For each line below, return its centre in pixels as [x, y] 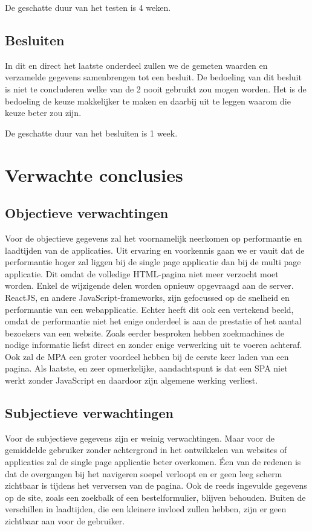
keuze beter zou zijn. [43, 113]
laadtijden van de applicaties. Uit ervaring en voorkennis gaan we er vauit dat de [155, 250]
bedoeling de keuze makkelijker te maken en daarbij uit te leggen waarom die [148, 101]
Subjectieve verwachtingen [89, 413]
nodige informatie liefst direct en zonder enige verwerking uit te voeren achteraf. [154, 345]
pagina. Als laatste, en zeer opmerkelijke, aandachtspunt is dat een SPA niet [146, 368]
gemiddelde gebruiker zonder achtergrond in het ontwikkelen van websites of [146, 450]
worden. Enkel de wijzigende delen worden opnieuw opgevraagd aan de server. [149, 285]
